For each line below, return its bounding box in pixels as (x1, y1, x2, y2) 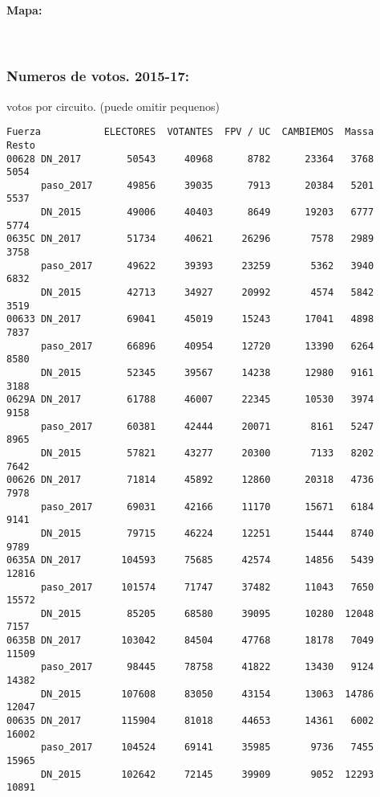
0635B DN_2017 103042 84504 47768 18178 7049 (6, 635, 374, 647)
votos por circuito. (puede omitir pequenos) (6, 97, 220, 114)
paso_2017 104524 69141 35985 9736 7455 (40, 742, 374, 754)
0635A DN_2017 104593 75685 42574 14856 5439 (6, 554, 374, 566)
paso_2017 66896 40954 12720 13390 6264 (40, 340, 374, 352)
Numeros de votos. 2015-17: (6, 66, 190, 86)
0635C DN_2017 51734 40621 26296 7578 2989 (6, 233, 374, 245)
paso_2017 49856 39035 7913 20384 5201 (40, 179, 374, 191)
